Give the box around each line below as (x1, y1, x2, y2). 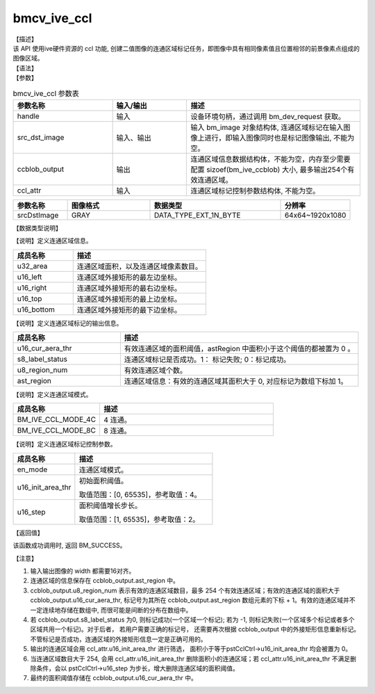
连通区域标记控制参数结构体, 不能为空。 (190, 186, 320, 195)
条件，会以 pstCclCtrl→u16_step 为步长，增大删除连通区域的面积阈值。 (35, 664, 240, 672)
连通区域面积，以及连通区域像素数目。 (76, 261, 203, 271)
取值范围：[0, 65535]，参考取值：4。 (78, 490, 201, 499)
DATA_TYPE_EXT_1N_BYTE (153, 210, 241, 220)
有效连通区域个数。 (124, 366, 187, 376)
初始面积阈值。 (78, 476, 128, 485)
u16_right (17, 282, 47, 292)
